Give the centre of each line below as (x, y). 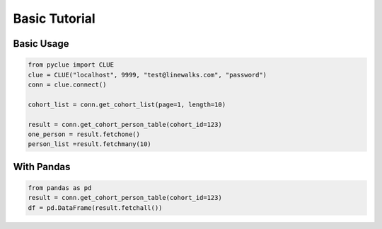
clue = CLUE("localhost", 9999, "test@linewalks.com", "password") (147, 75)
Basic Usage (41, 44)
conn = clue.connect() (67, 84)
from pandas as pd (60, 188)
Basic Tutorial (54, 18)
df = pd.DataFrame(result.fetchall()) (95, 208)
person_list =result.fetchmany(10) (89, 144)
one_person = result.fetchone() (84, 134)
